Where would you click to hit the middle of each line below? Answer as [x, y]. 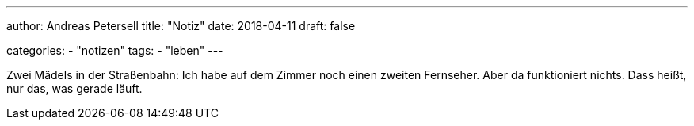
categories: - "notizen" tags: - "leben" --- [115, 50]
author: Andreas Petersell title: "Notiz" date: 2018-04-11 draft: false [181, 26]
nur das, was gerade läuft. [74, 88]
